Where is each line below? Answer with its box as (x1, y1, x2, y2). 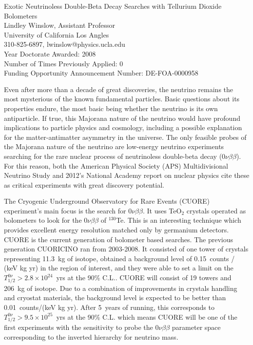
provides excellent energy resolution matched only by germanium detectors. (4, 225, 229, 235)
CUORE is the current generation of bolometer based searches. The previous (4, 234, 233, 244)
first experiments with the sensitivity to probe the (4, 322, 153, 332)
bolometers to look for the (4, 215, 82, 225)
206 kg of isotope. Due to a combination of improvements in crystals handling (4, 283, 237, 293)
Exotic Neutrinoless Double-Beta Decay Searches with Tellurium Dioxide (4, 1, 222, 11)
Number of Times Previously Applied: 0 (4, 58, 123, 68)
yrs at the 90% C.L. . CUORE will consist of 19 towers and (56, 272, 232, 283)
